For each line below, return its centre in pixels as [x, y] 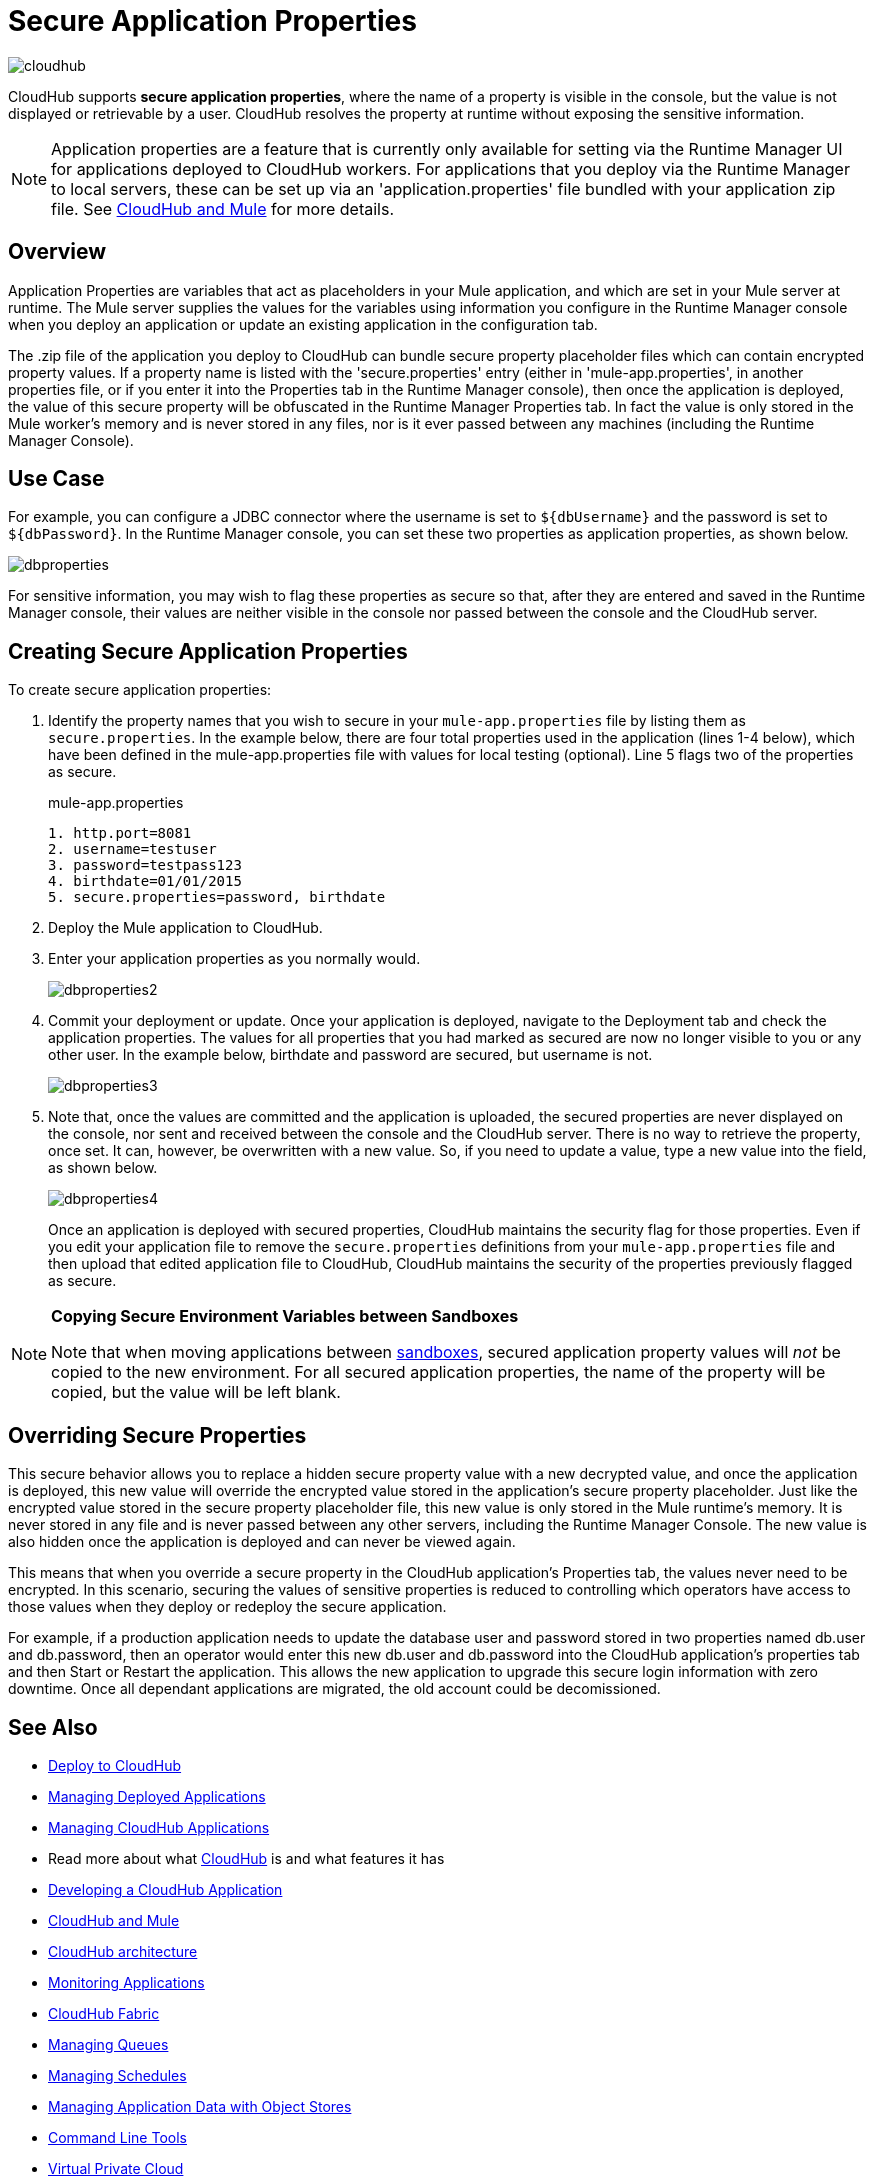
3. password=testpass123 [145, 865]
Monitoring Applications [126, 1982]
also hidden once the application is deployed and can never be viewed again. [262, 1542]
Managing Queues [108, 2044]
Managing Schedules [117, 2075]
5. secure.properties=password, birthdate [217, 897]
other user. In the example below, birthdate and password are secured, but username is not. [350, 1055]
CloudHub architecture [123, 1951]
